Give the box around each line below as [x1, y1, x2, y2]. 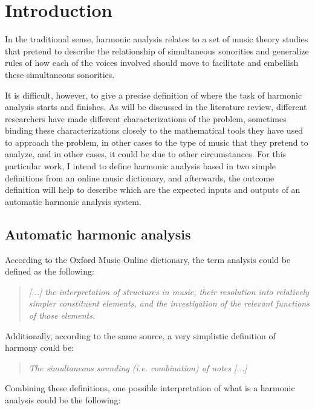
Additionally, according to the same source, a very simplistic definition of [5, 329, 276, 342]
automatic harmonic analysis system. [5, 195, 141, 207]
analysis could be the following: [5, 393, 121, 406]
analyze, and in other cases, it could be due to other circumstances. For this [5, 148, 287, 160]
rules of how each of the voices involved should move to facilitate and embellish [5, 56, 299, 69]
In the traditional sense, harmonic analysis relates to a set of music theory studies [5, 33, 308, 45]
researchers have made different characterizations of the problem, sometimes [5, 112, 287, 125]
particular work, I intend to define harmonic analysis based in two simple [5, 160, 276, 172]
